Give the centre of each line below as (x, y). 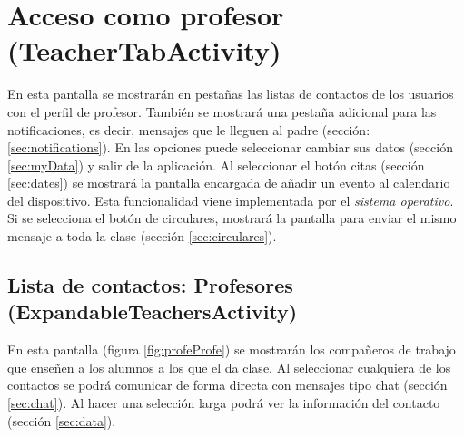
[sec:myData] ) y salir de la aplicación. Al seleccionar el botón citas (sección (216, 165)
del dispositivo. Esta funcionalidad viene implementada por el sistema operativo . (231, 200)
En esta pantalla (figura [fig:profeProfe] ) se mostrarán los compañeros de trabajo (232, 350)
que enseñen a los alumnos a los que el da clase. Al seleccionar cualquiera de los (229, 367)
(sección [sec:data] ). (62, 420)
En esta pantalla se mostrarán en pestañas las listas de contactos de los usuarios (231, 94)
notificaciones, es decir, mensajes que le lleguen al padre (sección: (189, 129)
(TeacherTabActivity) (144, 50)
